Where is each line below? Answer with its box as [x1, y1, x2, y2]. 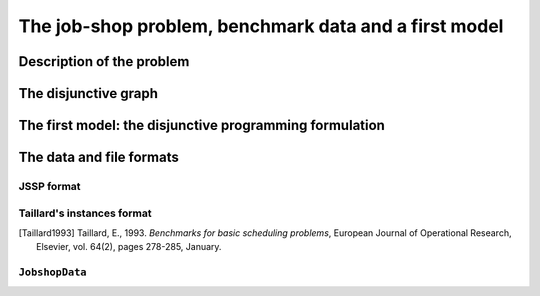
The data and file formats [18, 149, 179, 166]
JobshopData [18, 266, 87, 279]
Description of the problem [18, 53, 190, 70]
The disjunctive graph [18, 85, 159, 102]
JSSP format [18, 179, 81, 193]
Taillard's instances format [18, 206, 152, 220]
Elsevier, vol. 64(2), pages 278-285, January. [36, 241, 222, 253]
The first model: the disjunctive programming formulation [18, 117, 385, 134]
